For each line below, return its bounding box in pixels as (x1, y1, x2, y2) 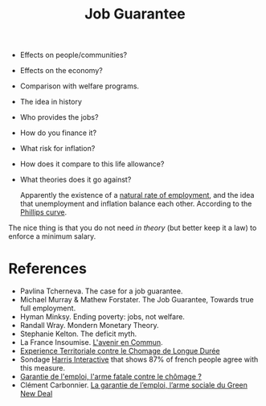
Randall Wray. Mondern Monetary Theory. (19, 321, 159, 330)
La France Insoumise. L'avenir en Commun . (19, 338, 163, 347)
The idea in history (19, 97, 83, 107)
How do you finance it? (19, 128, 97, 137)
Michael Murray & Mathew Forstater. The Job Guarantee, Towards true (19, 295, 255, 305)
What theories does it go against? (19, 174, 132, 185)
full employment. (19, 303, 76, 314)
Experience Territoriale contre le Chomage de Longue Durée (19, 347, 220, 356)
